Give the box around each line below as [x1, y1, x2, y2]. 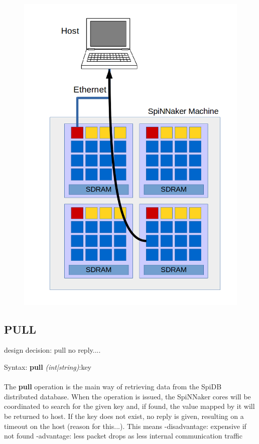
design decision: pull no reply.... [4, 345, 101, 355]
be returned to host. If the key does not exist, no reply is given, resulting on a [4, 411, 244, 421]
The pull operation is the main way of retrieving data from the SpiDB [4, 381, 222, 392]
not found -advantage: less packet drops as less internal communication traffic [4, 430, 242, 441]
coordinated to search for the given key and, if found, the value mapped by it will [4, 401, 255, 411]
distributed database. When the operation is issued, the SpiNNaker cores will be [4, 391, 251, 401]
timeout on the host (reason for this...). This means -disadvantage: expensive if [4, 420, 246, 431]
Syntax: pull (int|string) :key [4, 362, 92, 372]
